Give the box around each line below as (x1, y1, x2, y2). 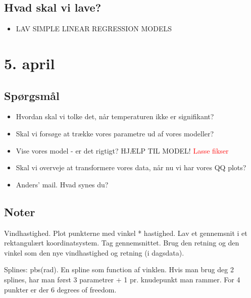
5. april (4, 53, 55, 73)
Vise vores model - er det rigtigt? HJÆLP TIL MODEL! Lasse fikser (16, 145, 229, 156)
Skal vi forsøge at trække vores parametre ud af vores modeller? (16, 128, 214, 138)
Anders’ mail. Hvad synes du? (16, 179, 109, 189)
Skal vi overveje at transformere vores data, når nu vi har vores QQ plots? (16, 162, 246, 173)
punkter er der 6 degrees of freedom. (4, 284, 117, 294)
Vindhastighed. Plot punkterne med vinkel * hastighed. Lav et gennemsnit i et (4, 227, 247, 238)
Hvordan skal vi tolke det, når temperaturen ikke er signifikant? (16, 111, 214, 122)
